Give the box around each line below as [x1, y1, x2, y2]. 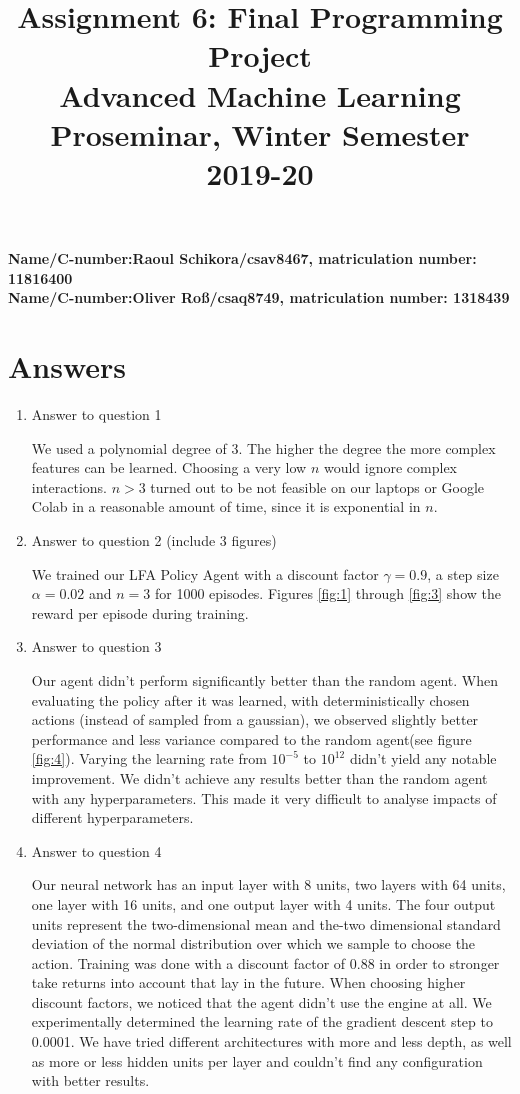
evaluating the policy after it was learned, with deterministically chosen [31, 689, 470, 710]
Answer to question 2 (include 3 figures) [31, 530, 277, 550]
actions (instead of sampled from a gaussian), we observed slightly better [31, 709, 479, 730]
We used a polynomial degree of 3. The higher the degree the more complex [31, 437, 496, 458]
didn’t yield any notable [349, 748, 497, 769]
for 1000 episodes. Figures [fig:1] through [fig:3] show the [154, 583, 501, 604]
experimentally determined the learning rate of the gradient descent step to [31, 1011, 493, 1032]
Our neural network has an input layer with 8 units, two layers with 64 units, [31, 874, 506, 895]
